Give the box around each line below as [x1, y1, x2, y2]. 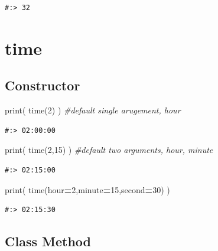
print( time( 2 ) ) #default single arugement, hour [5, 104, 181, 116]
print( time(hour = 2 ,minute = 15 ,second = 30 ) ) [5, 183, 170, 195]
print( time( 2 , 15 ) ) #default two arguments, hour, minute [5, 144, 213, 156]
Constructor [5, 76, 80, 94]
